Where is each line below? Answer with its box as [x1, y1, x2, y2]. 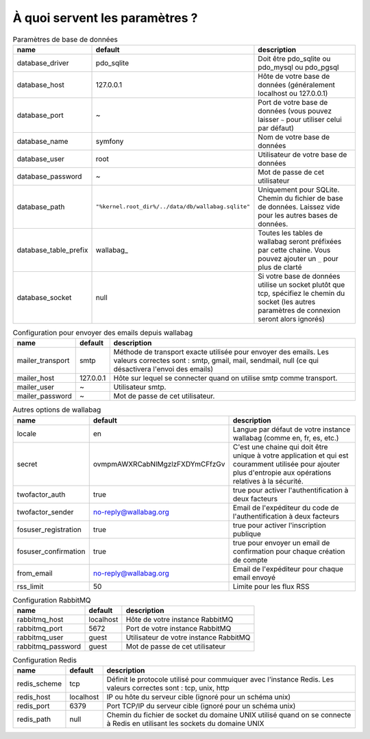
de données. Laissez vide [258, 202, 341, 212]
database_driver [16, 58, 69, 68]
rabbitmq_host [16, 615, 64, 625]
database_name [16, 136, 69, 146]
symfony [95, 136, 124, 146]
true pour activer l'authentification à [233, 485, 349, 494]
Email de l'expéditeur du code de [233, 503, 339, 512]
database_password [16, 171, 82, 181]
